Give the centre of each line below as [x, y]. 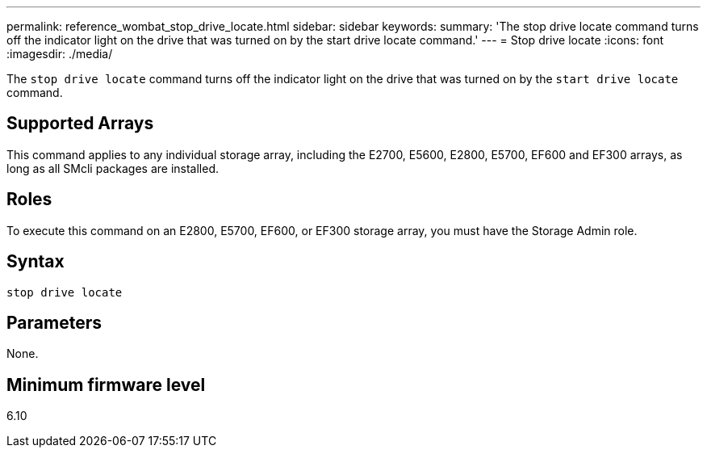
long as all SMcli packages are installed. [113, 168]
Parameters [54, 322]
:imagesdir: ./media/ [60, 54]
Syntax [36, 262]
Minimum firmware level [106, 385]
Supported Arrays [80, 124]
